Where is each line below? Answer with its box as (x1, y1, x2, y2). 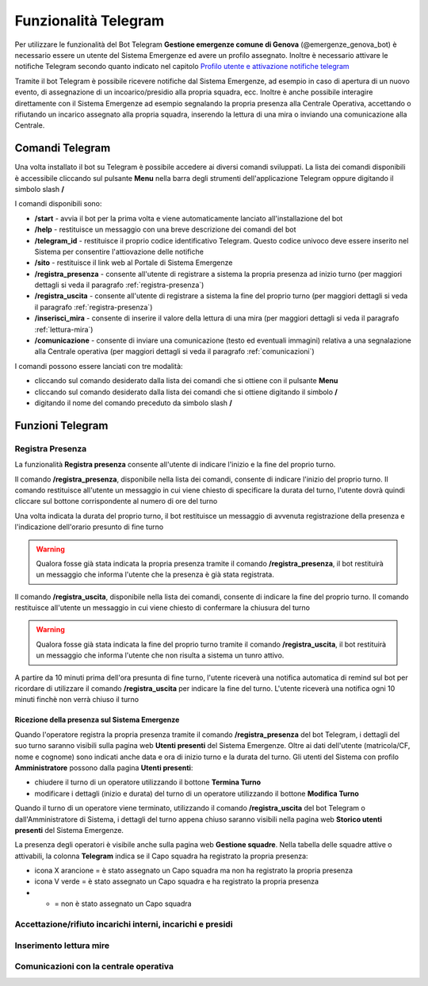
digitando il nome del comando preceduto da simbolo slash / (34, 398, 233, 408)
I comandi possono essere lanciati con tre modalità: (14, 361, 183, 370)
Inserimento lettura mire (14, 940, 110, 951)
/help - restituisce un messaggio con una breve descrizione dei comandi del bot (34, 224, 296, 234)
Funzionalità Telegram (14, 12, 165, 29)
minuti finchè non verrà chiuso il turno (14, 695, 139, 704)
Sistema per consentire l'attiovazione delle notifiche (34, 247, 204, 256)
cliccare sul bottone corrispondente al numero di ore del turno (14, 497, 218, 506)
